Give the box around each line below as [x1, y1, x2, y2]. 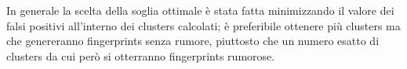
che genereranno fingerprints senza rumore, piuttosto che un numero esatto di [6, 33, 380, 49]
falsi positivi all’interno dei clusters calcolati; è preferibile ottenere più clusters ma [6, 17, 401, 33]
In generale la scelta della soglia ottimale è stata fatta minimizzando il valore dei [6, 2, 394, 18]
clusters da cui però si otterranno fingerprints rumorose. [6, 47, 275, 64]
